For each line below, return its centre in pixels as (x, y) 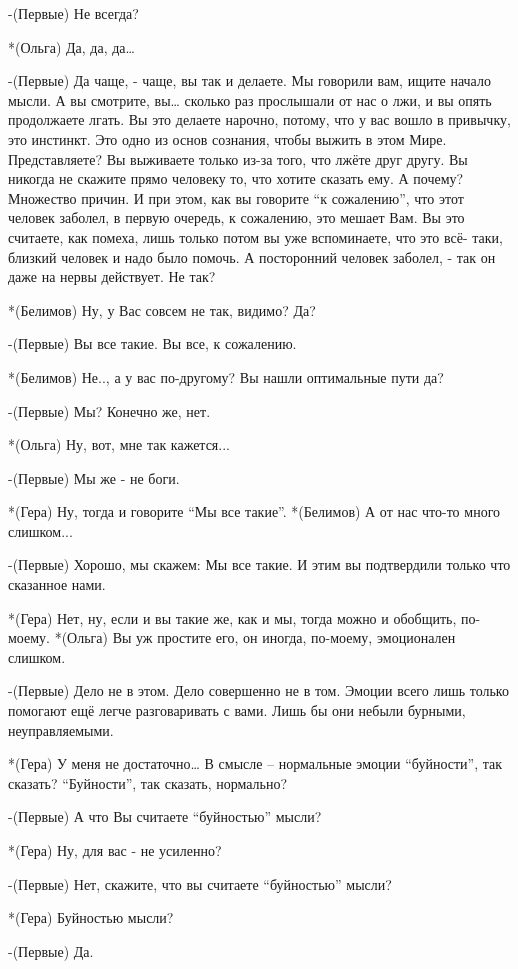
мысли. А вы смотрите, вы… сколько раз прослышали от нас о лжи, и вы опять (250, 99)
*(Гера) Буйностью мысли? (91, 917)
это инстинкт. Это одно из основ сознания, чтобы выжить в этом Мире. (227, 138)
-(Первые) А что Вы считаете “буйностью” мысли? (165, 816)
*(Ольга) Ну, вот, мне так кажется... (119, 444)
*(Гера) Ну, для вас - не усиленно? (115, 850)
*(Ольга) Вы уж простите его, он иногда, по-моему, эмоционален (255, 637)
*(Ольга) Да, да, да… (71, 46)
